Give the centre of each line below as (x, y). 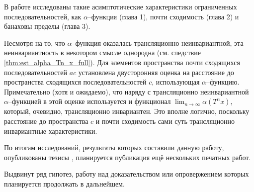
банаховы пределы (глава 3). (47, 26)
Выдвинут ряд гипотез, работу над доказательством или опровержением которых (127, 174)
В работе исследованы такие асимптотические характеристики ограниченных (121, 6)
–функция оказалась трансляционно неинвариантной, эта (158, 43)
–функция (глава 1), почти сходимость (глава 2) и (163, 16)
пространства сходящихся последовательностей (75, 82)
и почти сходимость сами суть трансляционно (165, 121)
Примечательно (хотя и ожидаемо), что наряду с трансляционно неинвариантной (127, 91)
